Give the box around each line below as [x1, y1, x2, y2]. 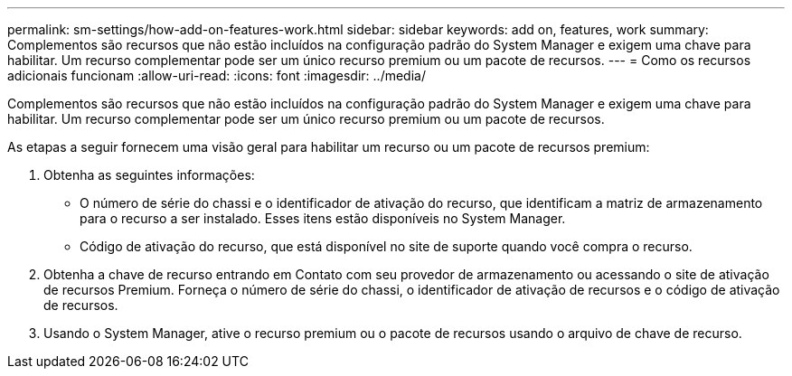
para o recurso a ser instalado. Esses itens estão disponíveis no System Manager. [80, 211, 566, 226]
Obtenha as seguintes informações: [43, 167, 255, 183]
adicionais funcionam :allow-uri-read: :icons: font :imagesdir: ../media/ [7, 68, 426, 83]
